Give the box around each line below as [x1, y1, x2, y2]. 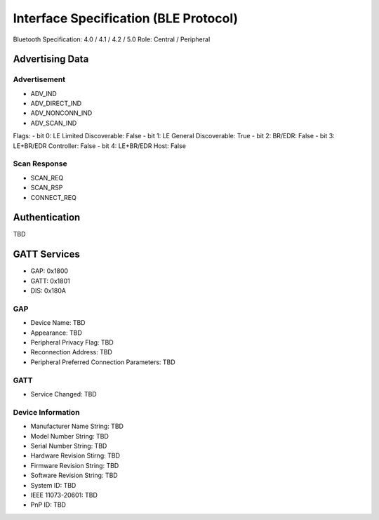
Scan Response [13, 159, 67, 168]
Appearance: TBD [30, 328, 82, 337]
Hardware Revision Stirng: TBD [30, 451, 121, 460]
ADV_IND [30, 89, 58, 98]
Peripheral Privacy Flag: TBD [30, 338, 114, 347]
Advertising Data [13, 53, 89, 65]
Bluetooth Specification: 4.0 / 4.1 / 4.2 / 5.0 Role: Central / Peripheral [13, 35, 211, 44]
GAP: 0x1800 [30, 267, 69, 275]
